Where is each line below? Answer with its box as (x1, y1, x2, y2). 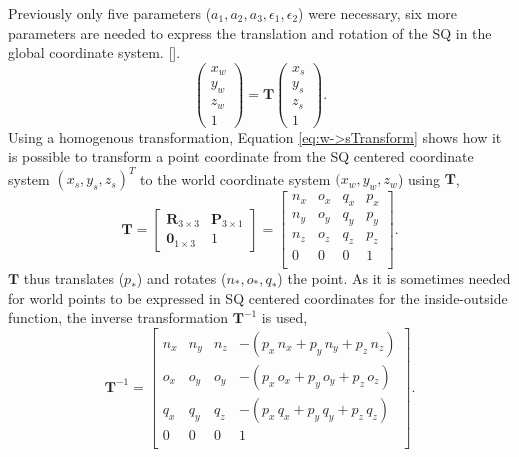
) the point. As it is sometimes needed (277, 267, 511, 288)
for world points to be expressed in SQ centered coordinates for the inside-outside (8, 287, 508, 308)
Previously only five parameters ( (8, 3, 212, 23)
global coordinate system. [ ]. (8, 42, 181, 63)
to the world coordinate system (140, 168, 331, 189)
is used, (261, 307, 308, 328)
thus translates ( (23, 267, 125, 288)
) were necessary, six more (298, 3, 458, 23)
